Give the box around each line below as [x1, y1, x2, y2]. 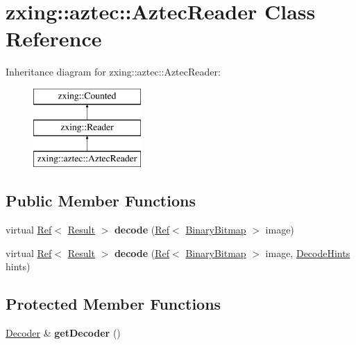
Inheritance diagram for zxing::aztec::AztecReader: [6, 64, 221, 79]
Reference [6, 24, 102, 53]
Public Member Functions [6, 190, 196, 211]
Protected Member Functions [6, 293, 221, 315]
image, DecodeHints [265, 245, 350, 260]
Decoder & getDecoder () [6, 326, 121, 340]
